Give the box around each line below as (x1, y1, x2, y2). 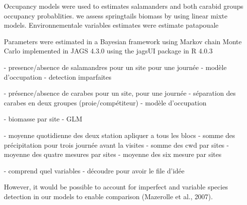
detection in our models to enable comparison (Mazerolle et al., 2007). (4, 191, 213, 201)
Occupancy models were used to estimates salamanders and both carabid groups (4, 1, 244, 11)
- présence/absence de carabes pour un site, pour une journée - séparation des (4, 88, 236, 98)
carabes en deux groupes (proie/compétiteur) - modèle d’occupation (4, 97, 207, 107)
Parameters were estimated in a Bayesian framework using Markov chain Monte (4, 36, 242, 46)
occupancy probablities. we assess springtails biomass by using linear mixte (4, 10, 228, 20)
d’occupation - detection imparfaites (4, 71, 112, 82)
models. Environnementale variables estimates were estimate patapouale (4, 20, 219, 30)
